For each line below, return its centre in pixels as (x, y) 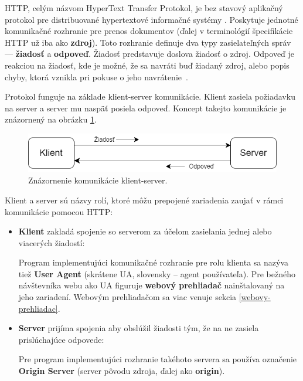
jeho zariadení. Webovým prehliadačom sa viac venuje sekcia (127, 297)
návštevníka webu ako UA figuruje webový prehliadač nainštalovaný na (151, 285)
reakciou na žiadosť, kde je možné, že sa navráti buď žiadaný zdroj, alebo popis (147, 65)
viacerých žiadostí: (52, 242)
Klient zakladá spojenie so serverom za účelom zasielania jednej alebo (145, 231)
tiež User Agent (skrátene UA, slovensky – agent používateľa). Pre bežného (157, 273)
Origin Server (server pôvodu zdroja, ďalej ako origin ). (122, 371)
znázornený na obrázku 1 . (51, 119)
